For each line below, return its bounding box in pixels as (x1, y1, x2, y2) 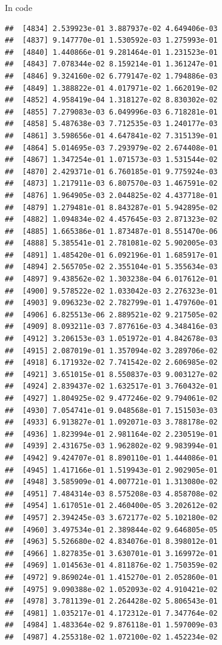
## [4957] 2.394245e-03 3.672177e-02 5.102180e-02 (5, 513, 218, 522)
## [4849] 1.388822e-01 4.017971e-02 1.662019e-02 (5, 83, 218, 93)
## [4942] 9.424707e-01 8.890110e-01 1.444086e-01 (5, 453, 218, 462)
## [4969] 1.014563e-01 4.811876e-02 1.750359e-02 (5, 561, 218, 570)
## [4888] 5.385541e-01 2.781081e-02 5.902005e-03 (5, 239, 218, 248)
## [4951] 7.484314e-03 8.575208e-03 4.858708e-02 (5, 489, 218, 498)
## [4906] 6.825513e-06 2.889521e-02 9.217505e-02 (5, 310, 218, 319)
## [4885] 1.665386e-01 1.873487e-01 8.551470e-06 (5, 227, 218, 236)
